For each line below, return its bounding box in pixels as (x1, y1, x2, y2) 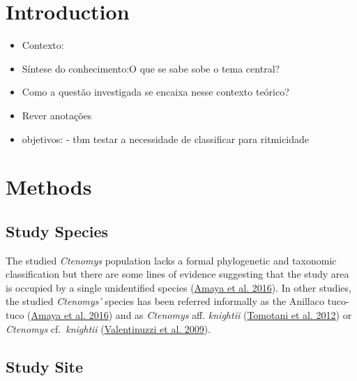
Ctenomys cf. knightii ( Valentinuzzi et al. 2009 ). (6, 321, 211, 336)
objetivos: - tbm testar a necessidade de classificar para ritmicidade (22, 131, 310, 146)
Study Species (6, 220, 109, 241)
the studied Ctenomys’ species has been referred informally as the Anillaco (6, 294, 324, 308)
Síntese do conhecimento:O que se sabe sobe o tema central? (22, 61, 280, 75)
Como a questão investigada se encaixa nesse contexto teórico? (22, 84, 289, 99)
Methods (6, 172, 92, 201)
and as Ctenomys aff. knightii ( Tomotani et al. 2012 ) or (115, 308, 352, 322)
